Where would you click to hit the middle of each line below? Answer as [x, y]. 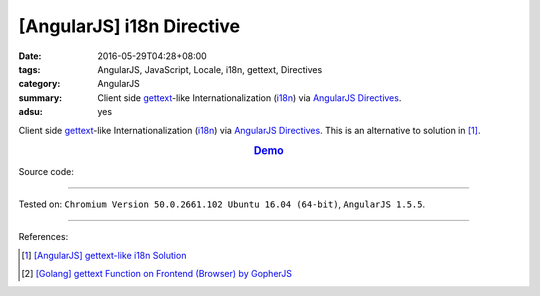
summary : [40, 97]
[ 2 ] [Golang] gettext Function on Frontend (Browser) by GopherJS [156, 274]
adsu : [31, 112]
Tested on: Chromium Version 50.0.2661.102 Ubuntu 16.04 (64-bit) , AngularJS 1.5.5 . [222, 204]
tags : [29, 69]
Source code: [46, 171]
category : [39, 84]
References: [43, 237]
